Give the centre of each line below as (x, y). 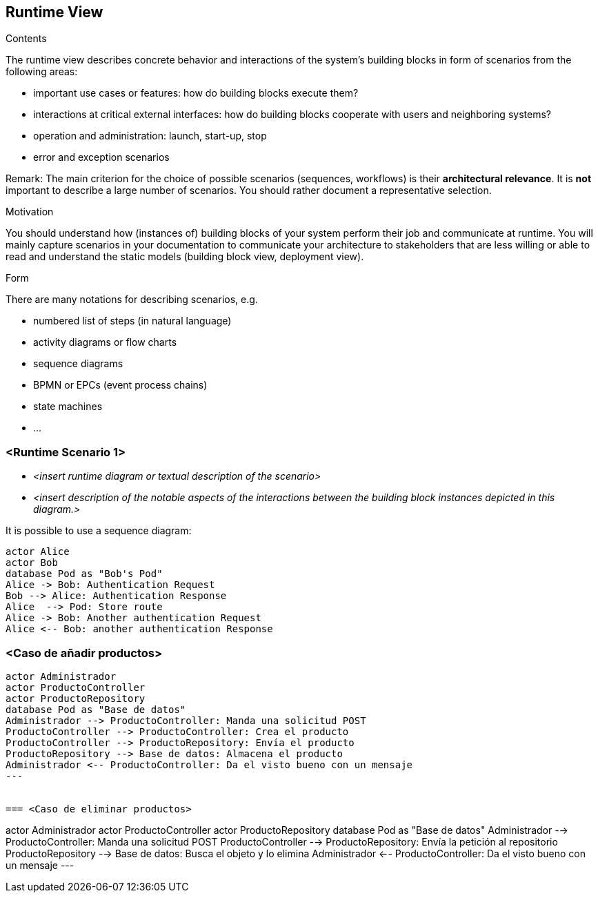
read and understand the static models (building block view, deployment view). (185, 257)
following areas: (42, 72)
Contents (26, 39)
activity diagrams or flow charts (105, 342)
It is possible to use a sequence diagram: (99, 531)
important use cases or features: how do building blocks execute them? (196, 93)
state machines (68, 407)
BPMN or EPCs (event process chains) (120, 385)
